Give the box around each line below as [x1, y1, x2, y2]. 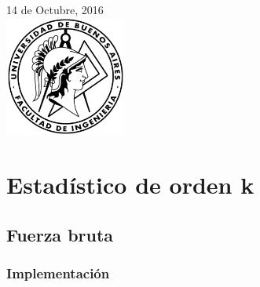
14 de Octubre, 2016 [6, 2, 104, 17]
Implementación [6, 263, 110, 282]
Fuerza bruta [6, 222, 114, 246]
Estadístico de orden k [6, 168, 255, 200]
